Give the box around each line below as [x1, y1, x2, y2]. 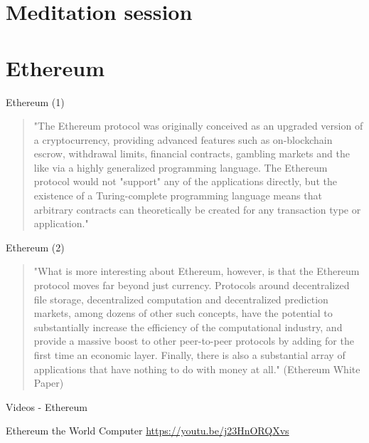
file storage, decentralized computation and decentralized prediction [33, 291, 328, 306]
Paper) [33, 375, 64, 390]
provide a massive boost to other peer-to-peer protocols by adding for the [33, 333, 354, 348]
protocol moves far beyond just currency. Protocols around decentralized [33, 278, 350, 293]
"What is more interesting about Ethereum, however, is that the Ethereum [33, 264, 360, 278]
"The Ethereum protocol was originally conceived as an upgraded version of [33, 118, 363, 133]
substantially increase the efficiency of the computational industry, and [33, 319, 343, 334]
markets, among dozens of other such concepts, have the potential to [33, 306, 333, 320]
